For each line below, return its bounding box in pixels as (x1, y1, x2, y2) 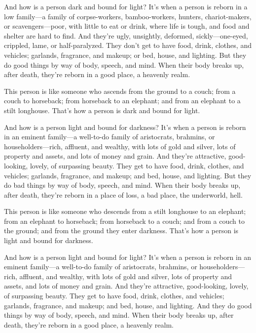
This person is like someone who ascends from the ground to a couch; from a (4, 85, 236, 96)
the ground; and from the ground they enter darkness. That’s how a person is (4, 225, 239, 236)
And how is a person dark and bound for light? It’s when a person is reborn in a (4, 1, 248, 11)
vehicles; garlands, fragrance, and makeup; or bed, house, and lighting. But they (4, 49, 247, 60)
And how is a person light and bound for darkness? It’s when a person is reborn (4, 122, 246, 132)
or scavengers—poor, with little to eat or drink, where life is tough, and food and (4, 21, 250, 31)
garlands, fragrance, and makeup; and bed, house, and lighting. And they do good (4, 300, 252, 310)
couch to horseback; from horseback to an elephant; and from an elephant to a (4, 95, 241, 106)
